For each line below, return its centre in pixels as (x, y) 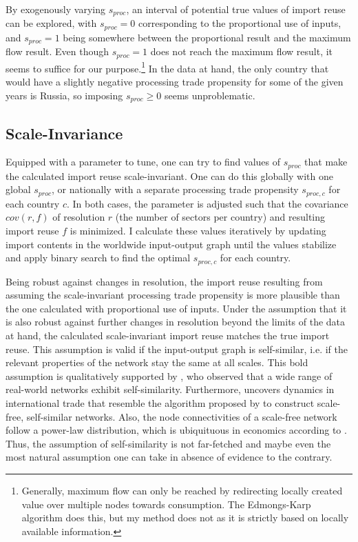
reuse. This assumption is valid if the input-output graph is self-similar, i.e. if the (177, 349)
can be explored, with (51, 23)
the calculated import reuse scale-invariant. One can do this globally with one (169, 175)
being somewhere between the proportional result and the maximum (207, 37)
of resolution (79, 217)
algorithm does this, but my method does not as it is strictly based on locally (185, 518)
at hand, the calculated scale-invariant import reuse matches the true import (168, 335)
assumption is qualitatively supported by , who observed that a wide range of (169, 375)
